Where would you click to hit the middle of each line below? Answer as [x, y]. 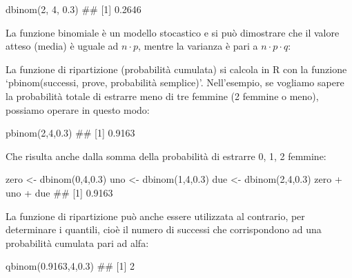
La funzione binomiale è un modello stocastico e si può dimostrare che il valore [173, 32]
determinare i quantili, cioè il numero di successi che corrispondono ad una [164, 229]
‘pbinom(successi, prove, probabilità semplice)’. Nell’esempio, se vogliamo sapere [175, 82]
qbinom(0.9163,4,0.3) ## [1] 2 [70, 266]
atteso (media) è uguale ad [62, 46]
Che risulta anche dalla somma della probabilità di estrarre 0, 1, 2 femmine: [166, 156]
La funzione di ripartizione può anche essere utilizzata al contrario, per [155, 216]
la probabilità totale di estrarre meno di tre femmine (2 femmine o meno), [162, 96]
